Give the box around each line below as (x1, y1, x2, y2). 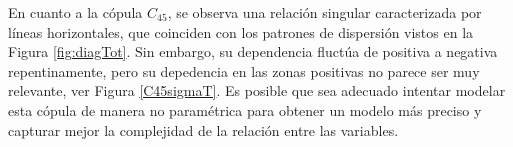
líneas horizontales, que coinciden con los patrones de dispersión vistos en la (8, 21, 474, 42)
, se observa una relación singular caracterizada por (167, 2, 482, 22)
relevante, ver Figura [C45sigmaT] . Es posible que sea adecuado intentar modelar (8, 80, 506, 101)
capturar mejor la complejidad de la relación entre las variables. (8, 119, 399, 140)
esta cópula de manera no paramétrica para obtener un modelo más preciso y (8, 99, 482, 120)
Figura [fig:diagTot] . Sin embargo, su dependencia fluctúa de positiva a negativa (8, 41, 498, 62)
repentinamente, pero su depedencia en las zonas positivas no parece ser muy (8, 60, 480, 81)
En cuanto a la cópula (8, 2, 143, 22)
